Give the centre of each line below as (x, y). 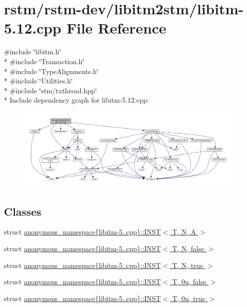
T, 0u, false (189, 282)
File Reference (116, 28)
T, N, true (188, 265)
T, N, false (188, 249)
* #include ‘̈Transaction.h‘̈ (44, 61)
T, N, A (184, 232)
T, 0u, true (189, 298)
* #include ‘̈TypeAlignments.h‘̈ (51, 71)
